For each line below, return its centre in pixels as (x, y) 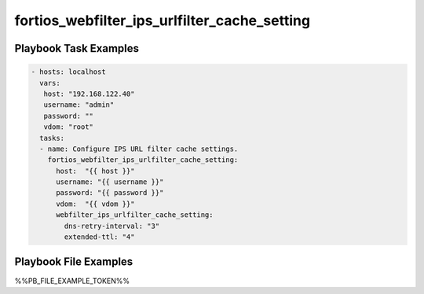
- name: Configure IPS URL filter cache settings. (139, 149)
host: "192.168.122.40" (89, 94)
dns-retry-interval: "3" (112, 226)
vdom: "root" (69, 127)
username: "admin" (79, 105)
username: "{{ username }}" (110, 182)
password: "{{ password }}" (110, 193)
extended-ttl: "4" (99, 237)
